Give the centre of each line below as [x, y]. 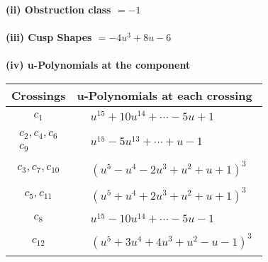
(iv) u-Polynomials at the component [98, 65]
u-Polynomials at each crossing [164, 95]
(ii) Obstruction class [58, 9]
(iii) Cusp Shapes [49, 37]
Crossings [39, 95]
